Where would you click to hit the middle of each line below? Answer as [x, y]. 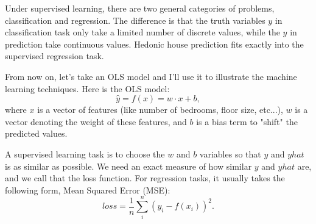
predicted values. [36, 133]
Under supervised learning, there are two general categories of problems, [140, 8]
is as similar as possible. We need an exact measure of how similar [128, 166]
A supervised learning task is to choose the [85, 154]
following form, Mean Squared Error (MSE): [88, 190]
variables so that [230, 154]
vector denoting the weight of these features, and [96, 121]
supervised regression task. [54, 56]
